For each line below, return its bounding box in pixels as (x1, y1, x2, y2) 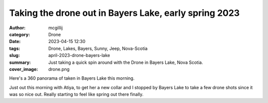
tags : (9, 45, 20, 51)
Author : (9, 25, 26, 31)
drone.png (48, 66, 69, 72)
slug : (9, 52, 20, 58)
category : (9, 31, 30, 37)
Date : (9, 39, 21, 45)
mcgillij (48, 25, 63, 31)
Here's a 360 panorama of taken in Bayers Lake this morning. (9, 75, 135, 81)
